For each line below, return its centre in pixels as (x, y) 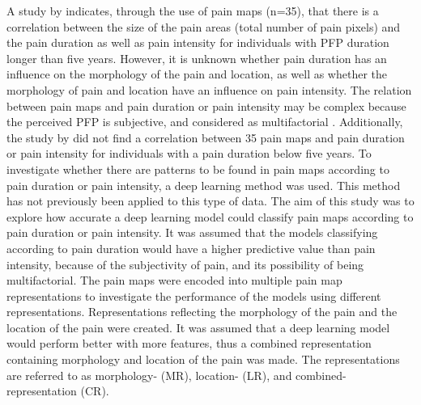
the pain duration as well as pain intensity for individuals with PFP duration (198, 42)
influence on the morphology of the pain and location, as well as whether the (197, 74)
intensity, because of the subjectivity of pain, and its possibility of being (185, 264)
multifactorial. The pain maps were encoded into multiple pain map (174, 280)
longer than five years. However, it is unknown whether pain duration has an (197, 58)
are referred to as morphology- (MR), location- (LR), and (149, 375)
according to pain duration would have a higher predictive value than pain (191, 248)
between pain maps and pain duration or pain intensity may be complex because (206, 105)
